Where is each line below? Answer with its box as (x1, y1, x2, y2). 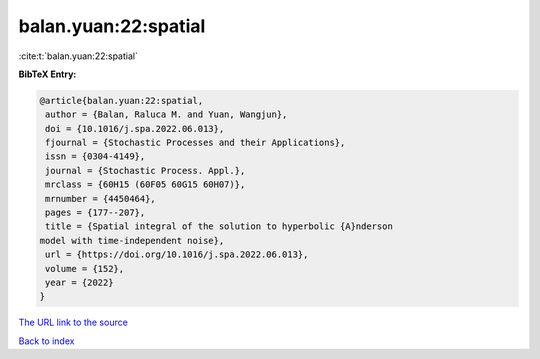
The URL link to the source (18, 316, 129, 329)
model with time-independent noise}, (39, 235, 225, 246)
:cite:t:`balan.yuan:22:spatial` (18, 50, 139, 62)
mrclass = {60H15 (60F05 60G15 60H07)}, (45, 179, 246, 190)
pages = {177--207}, (45, 207, 146, 219)
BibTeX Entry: (18, 68, 77, 80)
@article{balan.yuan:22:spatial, (39, 95, 204, 106)
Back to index (18, 335, 75, 347)
